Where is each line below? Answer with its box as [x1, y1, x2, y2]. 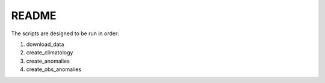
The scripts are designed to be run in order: [11, 30, 120, 37]
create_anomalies [26, 57, 70, 64]
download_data [26, 41, 64, 48]
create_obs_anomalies [26, 66, 81, 73]
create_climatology [26, 49, 73, 56]
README [11, 9, 57, 22]
